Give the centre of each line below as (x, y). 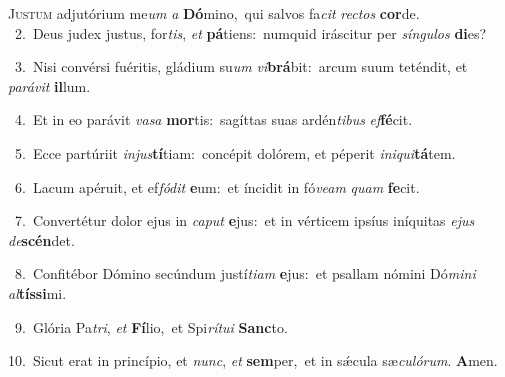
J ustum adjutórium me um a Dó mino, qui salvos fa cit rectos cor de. (214, 13)
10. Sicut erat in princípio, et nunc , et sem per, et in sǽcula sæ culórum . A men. (253, 360)
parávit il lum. (49, 85)
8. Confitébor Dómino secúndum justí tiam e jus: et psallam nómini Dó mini (245, 273)
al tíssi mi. (37, 292)
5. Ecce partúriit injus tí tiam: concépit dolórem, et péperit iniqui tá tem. (235, 152)
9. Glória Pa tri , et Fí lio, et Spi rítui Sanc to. (151, 326)
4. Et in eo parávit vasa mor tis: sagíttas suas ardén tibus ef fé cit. (213, 119)
